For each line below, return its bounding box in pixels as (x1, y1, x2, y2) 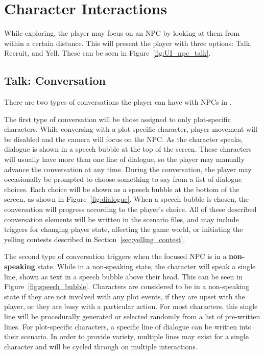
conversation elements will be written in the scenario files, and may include (4, 214, 239, 224)
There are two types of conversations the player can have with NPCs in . (4, 97, 232, 107)
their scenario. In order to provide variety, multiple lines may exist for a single (4, 331, 249, 342)
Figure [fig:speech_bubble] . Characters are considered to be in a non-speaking (4, 281, 250, 292)
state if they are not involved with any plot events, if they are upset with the (4, 291, 245, 301)
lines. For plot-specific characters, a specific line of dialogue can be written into (4, 321, 252, 332)
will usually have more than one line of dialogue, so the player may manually (4, 154, 245, 164)
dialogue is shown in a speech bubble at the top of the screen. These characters (4, 144, 252, 154)
